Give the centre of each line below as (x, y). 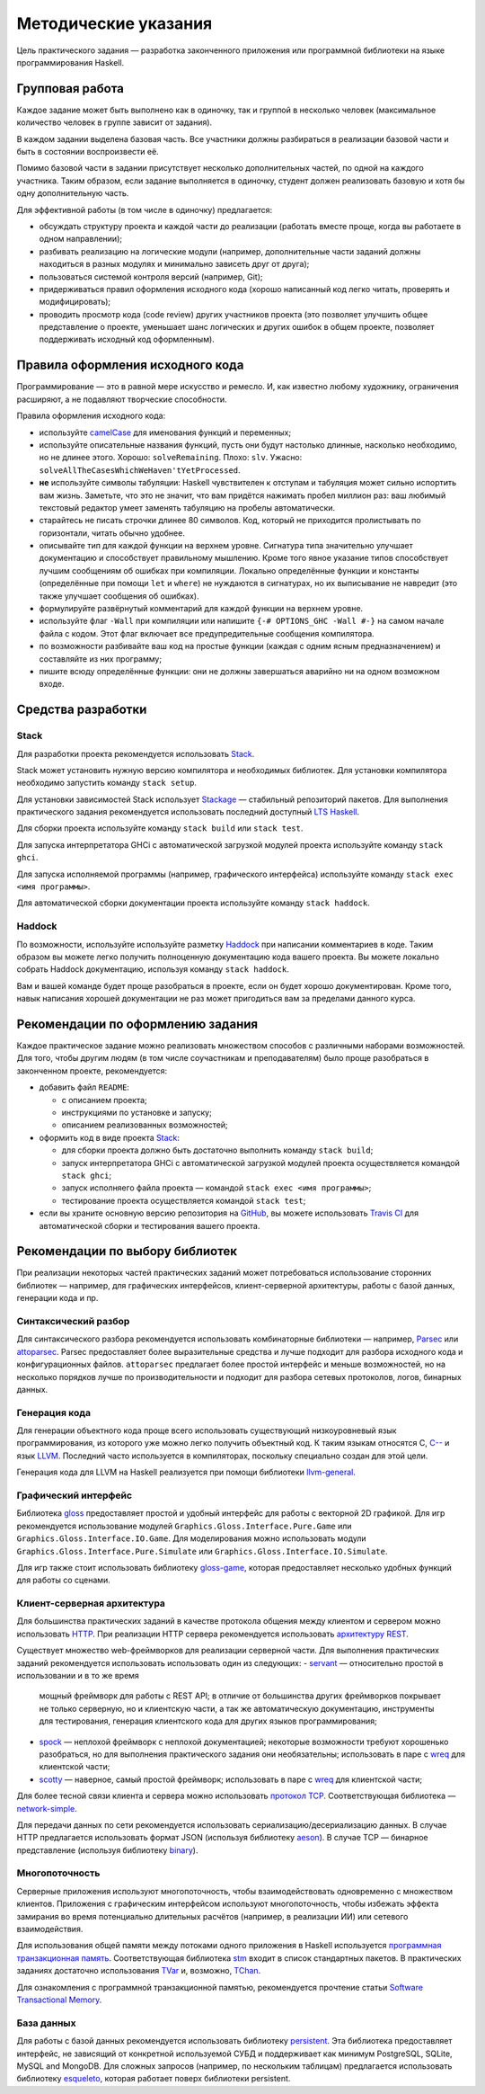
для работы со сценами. (64, 1580)
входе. (52, 684)
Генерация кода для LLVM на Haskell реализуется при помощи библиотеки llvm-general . (186, 1472)
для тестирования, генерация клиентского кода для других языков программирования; (208, 1721)
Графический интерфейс (75, 1495)
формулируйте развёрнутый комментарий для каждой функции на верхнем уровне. (201, 609)
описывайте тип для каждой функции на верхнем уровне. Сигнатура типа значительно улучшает (226, 546)
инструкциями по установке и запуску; (137, 1112)
